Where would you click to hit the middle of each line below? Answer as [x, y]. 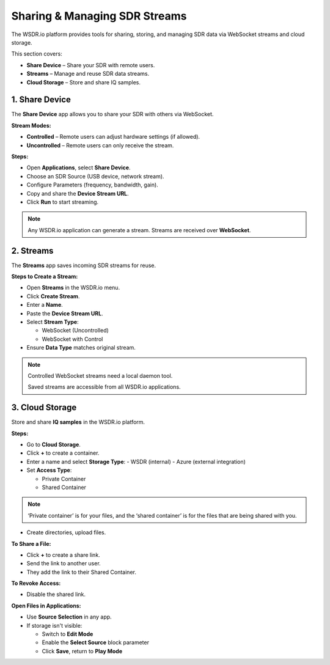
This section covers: [37, 54]
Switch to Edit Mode [68, 634]
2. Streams [32, 251]
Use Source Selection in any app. [69, 617]
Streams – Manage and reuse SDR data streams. [88, 74]
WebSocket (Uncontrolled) [75, 331]
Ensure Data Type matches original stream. [81, 348]
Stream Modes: [31, 125]
